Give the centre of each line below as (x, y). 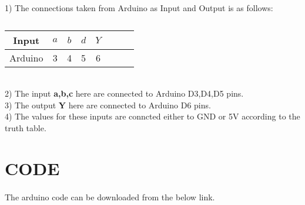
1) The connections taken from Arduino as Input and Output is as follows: (139, 8)
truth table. (26, 127)
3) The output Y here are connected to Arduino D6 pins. (108, 105)
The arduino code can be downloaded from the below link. (110, 197)
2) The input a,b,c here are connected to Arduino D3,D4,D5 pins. (124, 93)
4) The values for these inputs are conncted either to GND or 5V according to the (152, 116)
